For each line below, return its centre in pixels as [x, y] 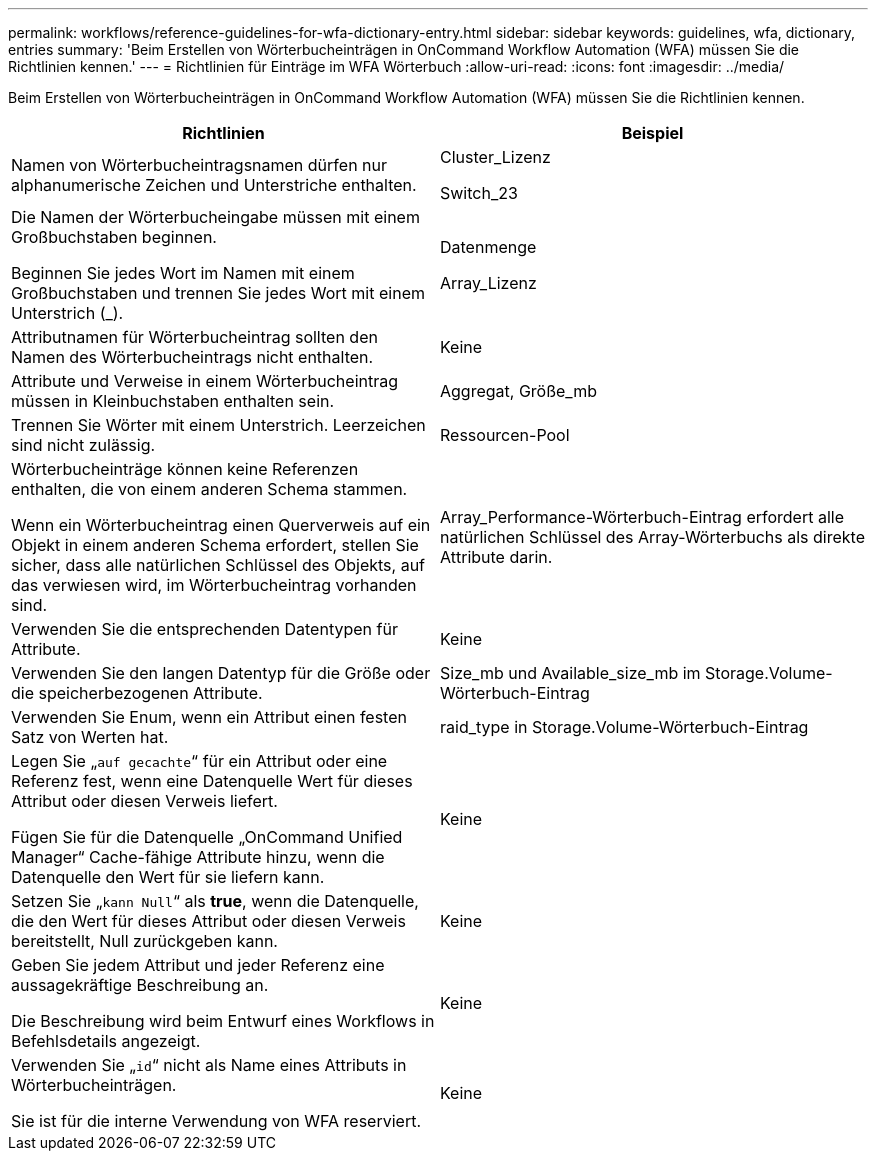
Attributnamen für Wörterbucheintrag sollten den [194, 337]
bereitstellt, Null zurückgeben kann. [144, 941]
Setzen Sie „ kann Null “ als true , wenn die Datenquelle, [215, 901]
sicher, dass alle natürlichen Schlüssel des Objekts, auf [218, 565]
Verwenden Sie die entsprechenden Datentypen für [204, 629]
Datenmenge [488, 247]
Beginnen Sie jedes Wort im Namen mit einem [183, 273]
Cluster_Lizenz [495, 157]
